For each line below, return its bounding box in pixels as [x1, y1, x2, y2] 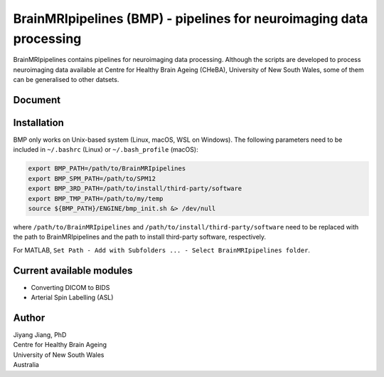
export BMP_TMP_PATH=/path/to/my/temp [28, 195, 164, 202]
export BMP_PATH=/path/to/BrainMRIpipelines [28, 165, 186, 172]
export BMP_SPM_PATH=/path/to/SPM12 [28, 175, 156, 182]
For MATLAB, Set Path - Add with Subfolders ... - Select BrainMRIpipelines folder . [13, 246, 311, 254]
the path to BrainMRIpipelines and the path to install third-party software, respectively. [13, 232, 267, 242]
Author [13, 311, 46, 324]
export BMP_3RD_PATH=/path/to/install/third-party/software [28, 185, 242, 192]
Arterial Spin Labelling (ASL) [31, 293, 114, 302]
